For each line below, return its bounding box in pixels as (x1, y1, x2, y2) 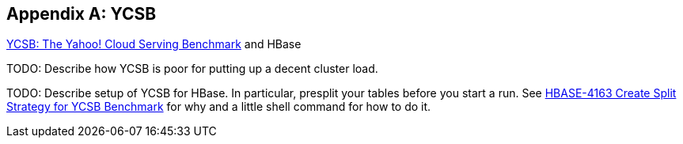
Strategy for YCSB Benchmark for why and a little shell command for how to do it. (6, 100, 431, 114)
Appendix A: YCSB (6, 4, 157, 24)
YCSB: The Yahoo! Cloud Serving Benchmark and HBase (6, 37, 302, 51)
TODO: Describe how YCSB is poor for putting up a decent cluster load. (6, 62, 378, 76)
